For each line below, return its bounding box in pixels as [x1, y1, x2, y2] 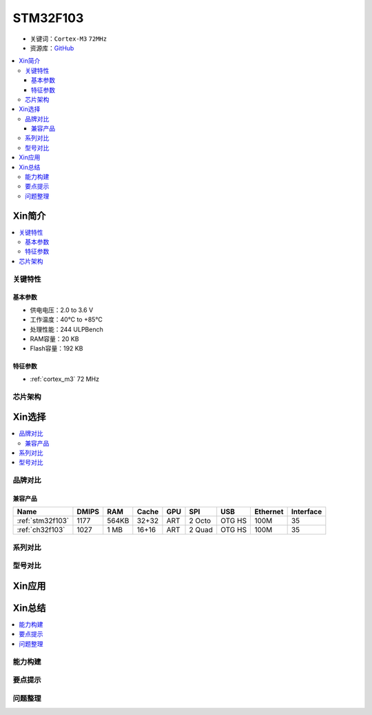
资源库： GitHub [30, 43, 74, 52]
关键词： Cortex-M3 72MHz [30, 35, 107, 43]
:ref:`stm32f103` [17, 516, 70, 526]
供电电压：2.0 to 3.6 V [30, 306, 94, 314]
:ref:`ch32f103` [17, 525, 65, 535]
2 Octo [189, 516, 211, 526]
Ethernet [254, 507, 284, 517]
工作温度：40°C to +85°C [30, 315, 103, 324]
